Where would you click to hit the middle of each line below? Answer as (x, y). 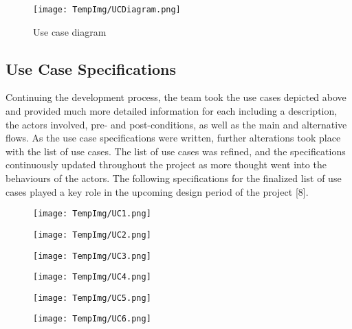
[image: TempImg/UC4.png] (92, 277)
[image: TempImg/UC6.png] (92, 319)
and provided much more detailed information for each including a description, (172, 111)
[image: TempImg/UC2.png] (92, 235)
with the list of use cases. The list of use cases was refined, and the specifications (176, 151)
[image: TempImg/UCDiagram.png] (107, 10)
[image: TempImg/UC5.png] (92, 298)
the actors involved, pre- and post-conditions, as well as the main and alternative (176, 124)
